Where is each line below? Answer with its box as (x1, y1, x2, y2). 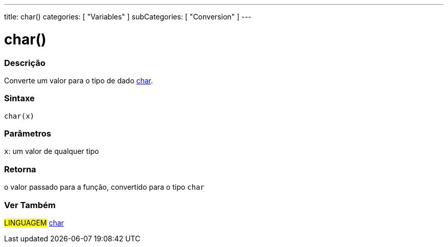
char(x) (4, 111, 35, 120)
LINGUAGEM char (4, 218, 64, 227)
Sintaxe (4, 93, 35, 104)
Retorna (4, 164, 36, 174)
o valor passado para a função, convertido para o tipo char (4, 183, 205, 192)
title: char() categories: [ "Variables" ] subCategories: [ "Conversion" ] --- (4, 12, 252, 21)
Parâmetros (4, 128, 51, 139)
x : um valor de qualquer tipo (4, 147, 99, 156)
